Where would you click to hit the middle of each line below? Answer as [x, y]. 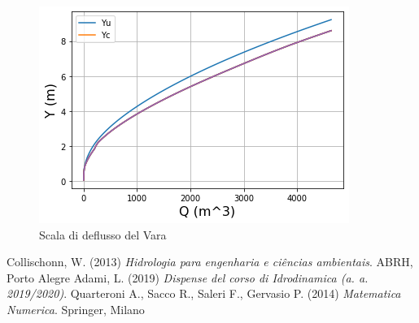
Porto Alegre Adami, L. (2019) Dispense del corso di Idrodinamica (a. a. [188, 277]
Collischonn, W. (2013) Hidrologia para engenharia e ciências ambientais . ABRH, [210, 262]
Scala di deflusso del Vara [103, 234]
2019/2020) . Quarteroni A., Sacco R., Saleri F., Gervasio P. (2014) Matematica [204, 293]
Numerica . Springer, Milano [76, 309]
